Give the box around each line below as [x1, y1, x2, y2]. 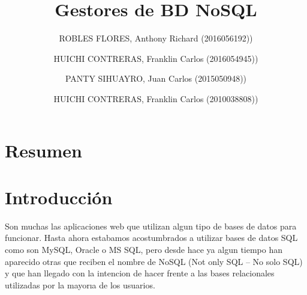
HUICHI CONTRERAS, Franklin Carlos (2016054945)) [53, 52, 258, 64]
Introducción [5, 184, 113, 209]
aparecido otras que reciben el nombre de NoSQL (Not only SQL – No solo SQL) [5, 255, 303, 267]
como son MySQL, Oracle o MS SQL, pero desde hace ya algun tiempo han [5, 243, 283, 255]
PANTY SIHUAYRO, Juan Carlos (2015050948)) [65, 72, 247, 85]
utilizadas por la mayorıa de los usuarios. [5, 278, 155, 291]
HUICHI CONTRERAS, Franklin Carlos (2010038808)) [53, 92, 258, 105]
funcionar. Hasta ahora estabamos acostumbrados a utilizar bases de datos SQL [5, 231, 298, 244]
